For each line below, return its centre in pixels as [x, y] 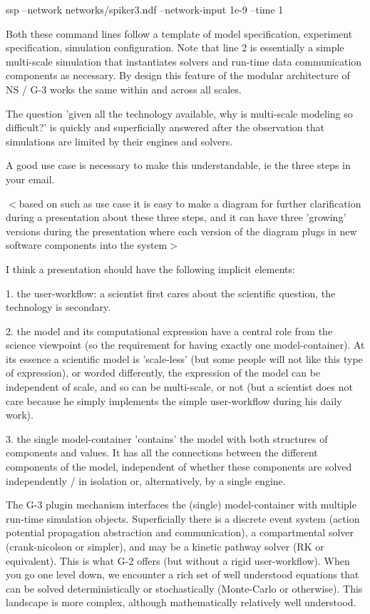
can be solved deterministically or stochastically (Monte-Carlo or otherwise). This [184, 588]
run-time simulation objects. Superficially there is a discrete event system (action [183, 518]
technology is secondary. [58, 307]
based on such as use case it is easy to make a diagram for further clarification [190, 203]
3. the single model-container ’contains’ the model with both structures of [167, 438]
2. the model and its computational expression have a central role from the [169, 331]
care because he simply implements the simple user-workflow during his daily [174, 400]
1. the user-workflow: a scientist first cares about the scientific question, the [171, 293]
